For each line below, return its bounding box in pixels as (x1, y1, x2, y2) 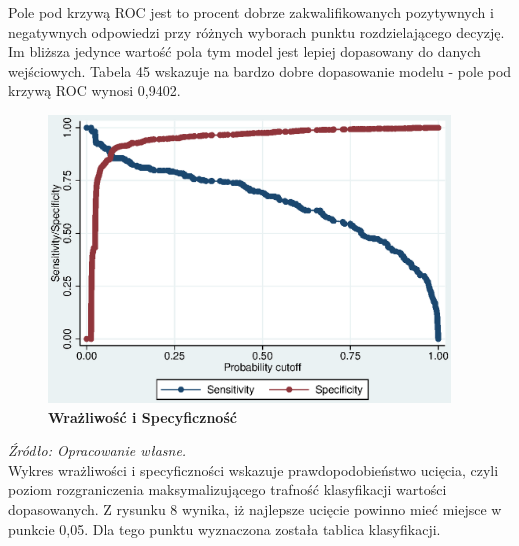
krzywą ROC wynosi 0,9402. (8, 80, 181, 101)
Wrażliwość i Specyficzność (48, 406, 237, 427)
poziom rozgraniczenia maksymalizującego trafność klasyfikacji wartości (8, 479, 447, 500)
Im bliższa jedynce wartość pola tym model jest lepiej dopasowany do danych (8, 41, 481, 62)
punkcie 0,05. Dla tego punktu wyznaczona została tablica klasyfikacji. (8, 518, 441, 539)
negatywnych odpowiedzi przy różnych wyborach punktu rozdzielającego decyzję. (8, 21, 505, 42)
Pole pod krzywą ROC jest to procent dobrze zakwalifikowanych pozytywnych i (8, 2, 494, 22)
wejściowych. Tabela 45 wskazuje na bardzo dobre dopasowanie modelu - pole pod (8, 60, 512, 81)
